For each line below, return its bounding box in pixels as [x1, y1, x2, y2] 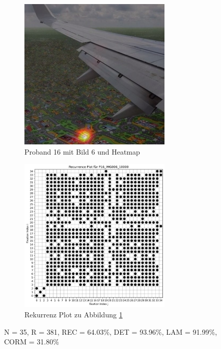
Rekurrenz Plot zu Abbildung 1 [24, 309, 123, 320]
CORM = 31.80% [4, 336, 59, 347]
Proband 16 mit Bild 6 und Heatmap [24, 146, 140, 157]
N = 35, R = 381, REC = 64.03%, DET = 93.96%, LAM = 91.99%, [4, 326, 217, 337]
